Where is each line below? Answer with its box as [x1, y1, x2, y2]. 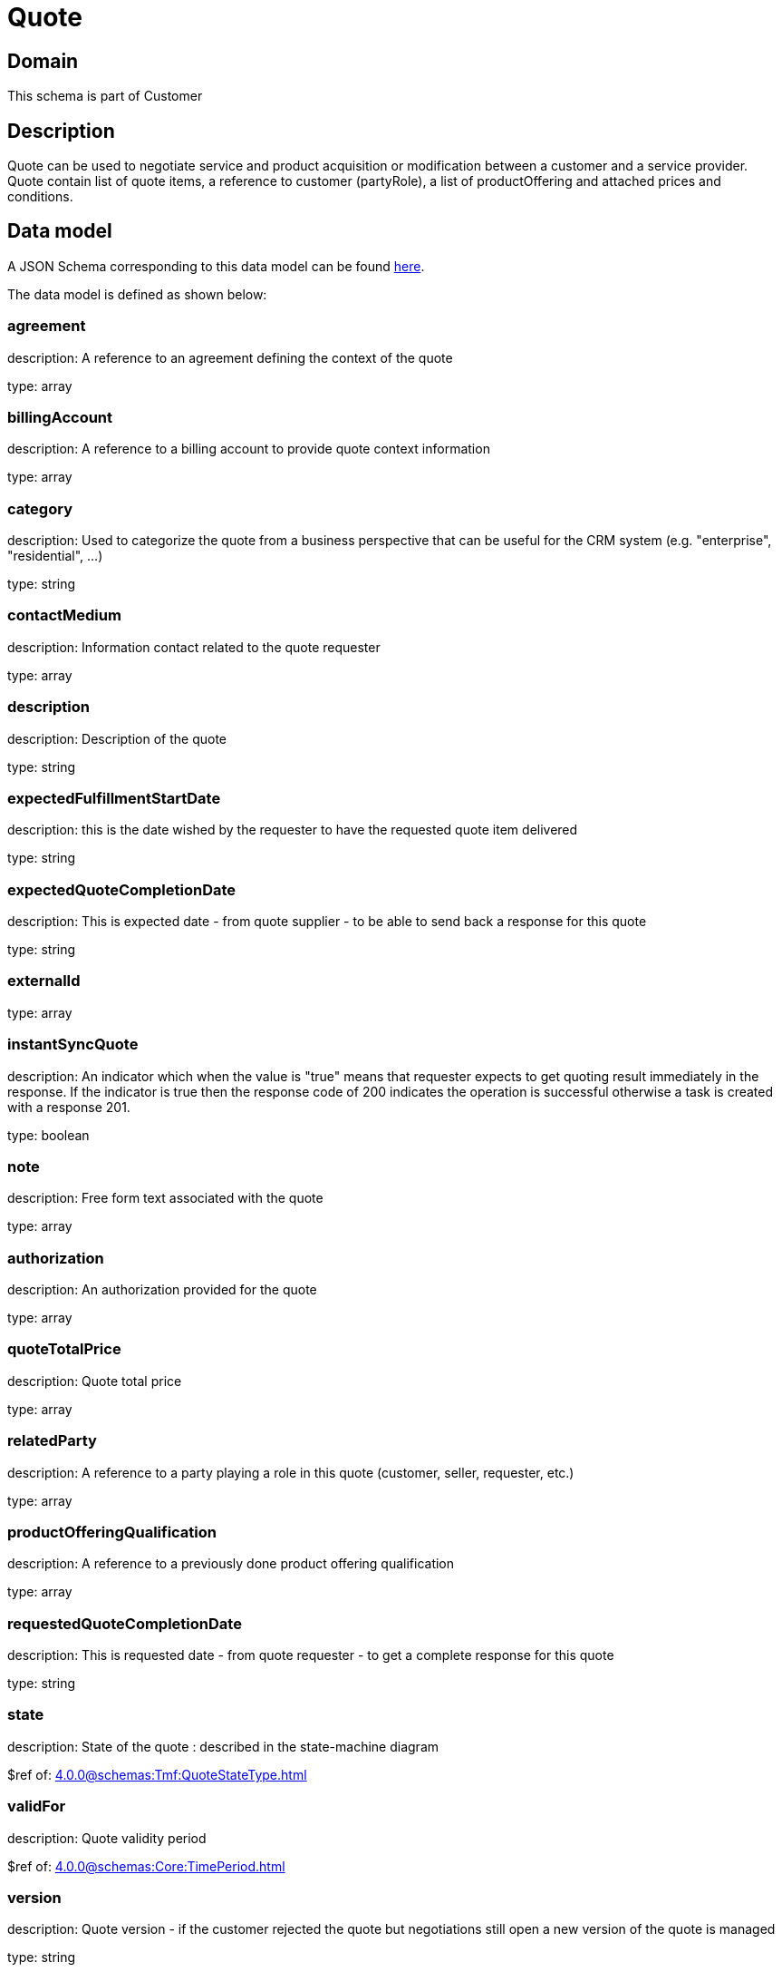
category [7, 499, 72, 518]
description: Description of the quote [7, 730, 227, 747]
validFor [7, 1797, 66, 1816]
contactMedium [7, 606, 121, 625]
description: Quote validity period [7, 1830, 207, 1846]
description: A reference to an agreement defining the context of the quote [7, 349, 453, 366]
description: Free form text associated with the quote [7, 1190, 323, 1206]
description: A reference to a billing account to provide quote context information [7, 441, 490, 457]
